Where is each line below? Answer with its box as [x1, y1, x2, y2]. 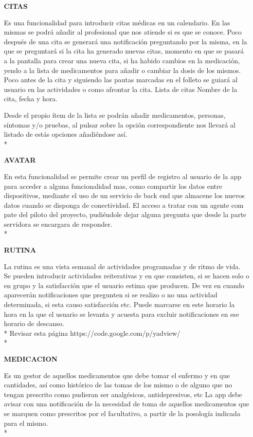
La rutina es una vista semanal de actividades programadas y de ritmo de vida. [4, 261, 241, 271]
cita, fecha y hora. [4, 93, 58, 104]
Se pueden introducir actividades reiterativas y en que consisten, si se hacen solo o [4, 271, 249, 281]
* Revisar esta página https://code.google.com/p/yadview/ [4, 328, 181, 338]
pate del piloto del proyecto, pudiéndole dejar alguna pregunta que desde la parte [4, 209, 247, 219]
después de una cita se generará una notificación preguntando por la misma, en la [4, 36, 247, 46]
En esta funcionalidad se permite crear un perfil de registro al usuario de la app [4, 171, 242, 181]
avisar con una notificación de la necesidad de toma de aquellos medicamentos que [4, 399, 249, 409]
